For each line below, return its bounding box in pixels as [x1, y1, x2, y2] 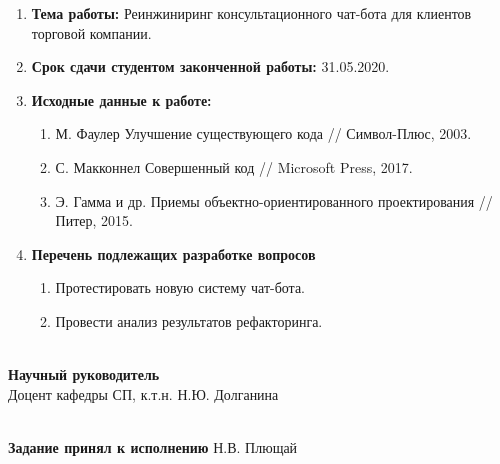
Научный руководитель [8, 364, 160, 385]
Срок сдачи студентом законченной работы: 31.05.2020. [31, 56, 390, 77]
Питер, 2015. [55, 210, 133, 231]
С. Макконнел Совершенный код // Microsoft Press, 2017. [55, 156, 413, 177]
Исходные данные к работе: [31, 89, 212, 110]
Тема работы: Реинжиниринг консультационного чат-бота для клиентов [31, 3, 472, 23]
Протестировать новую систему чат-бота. [55, 277, 305, 298]
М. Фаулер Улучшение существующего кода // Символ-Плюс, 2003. [55, 123, 472, 144]
